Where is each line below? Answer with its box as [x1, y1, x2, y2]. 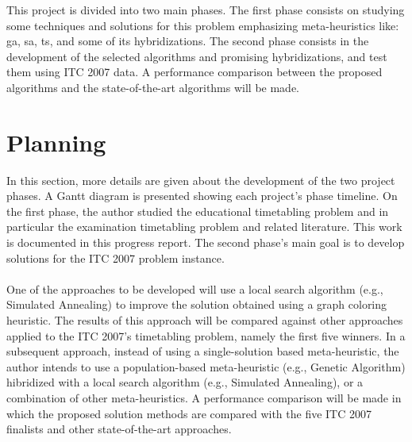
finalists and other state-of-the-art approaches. [6, 421, 232, 437]
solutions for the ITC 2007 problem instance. [6, 249, 225, 266]
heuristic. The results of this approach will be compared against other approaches [6, 312, 403, 329]
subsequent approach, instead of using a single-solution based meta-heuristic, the [6, 343, 399, 359]
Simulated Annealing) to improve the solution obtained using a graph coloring [6, 296, 387, 313]
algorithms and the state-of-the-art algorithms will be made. [6, 79, 300, 95]
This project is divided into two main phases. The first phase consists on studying [6, 2, 405, 17]
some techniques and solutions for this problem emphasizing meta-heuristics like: [6, 17, 399, 33]
